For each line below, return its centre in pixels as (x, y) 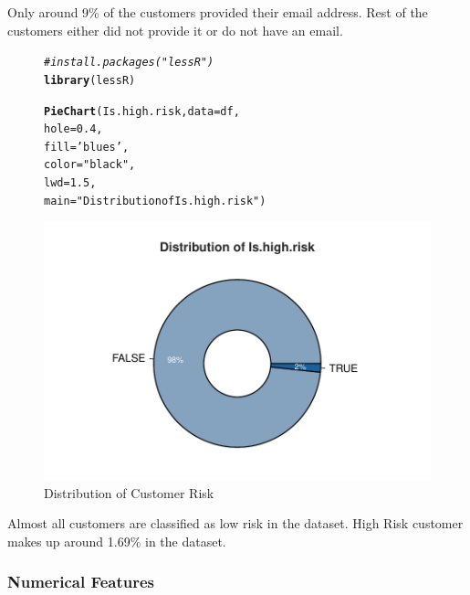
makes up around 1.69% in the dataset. (117, 541)
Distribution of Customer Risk (129, 492)
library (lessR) (90, 80)
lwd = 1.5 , (70, 183)
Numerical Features (81, 582)
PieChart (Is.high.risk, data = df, (142, 111)
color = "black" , (90, 165)
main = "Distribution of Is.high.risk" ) (155, 201)
